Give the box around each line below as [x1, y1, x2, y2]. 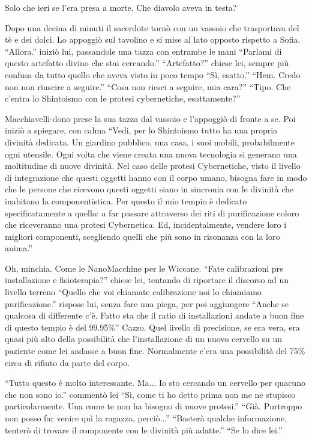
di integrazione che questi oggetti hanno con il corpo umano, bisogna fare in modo [5, 171, 307, 183]
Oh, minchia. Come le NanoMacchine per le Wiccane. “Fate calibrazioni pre [5, 261, 284, 274]
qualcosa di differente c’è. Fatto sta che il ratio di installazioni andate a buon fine [5, 309, 304, 322]
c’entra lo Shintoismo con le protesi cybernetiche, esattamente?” [5, 92, 241, 105]
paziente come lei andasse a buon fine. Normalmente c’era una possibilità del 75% [5, 344, 305, 357]
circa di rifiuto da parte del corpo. [5, 356, 130, 368]
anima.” [5, 242, 32, 254]
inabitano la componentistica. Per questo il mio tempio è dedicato [5, 194, 247, 207]
